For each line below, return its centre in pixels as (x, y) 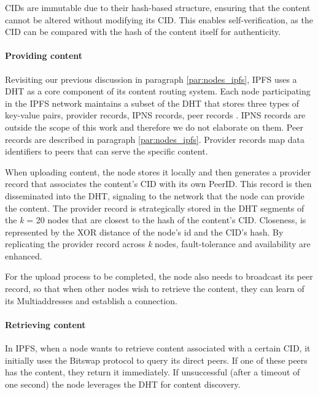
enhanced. (24, 255)
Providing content (44, 56)
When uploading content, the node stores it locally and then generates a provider (158, 171)
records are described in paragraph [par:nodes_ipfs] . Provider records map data (155, 139)
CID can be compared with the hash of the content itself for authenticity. (143, 32)
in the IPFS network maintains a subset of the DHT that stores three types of (152, 103)
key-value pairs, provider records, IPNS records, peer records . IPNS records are (155, 115)
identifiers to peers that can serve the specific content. (107, 151)
